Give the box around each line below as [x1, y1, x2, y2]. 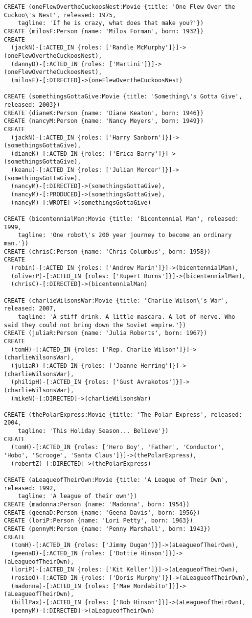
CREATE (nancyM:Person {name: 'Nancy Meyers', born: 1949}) [4, 118, 204, 125]
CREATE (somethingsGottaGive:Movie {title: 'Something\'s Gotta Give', [4, 93, 242, 100]
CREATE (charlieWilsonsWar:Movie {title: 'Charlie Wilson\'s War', [4, 297, 229, 304]
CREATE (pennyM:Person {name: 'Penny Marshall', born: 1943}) [4, 525, 211, 532]
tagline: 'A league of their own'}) [18, 493, 137, 500]
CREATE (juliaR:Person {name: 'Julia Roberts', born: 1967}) [4, 330, 207, 337]
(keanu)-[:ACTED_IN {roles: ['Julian [11, 166, 134, 174]
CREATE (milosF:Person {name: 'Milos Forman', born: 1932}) [4, 27, 204, 35]
